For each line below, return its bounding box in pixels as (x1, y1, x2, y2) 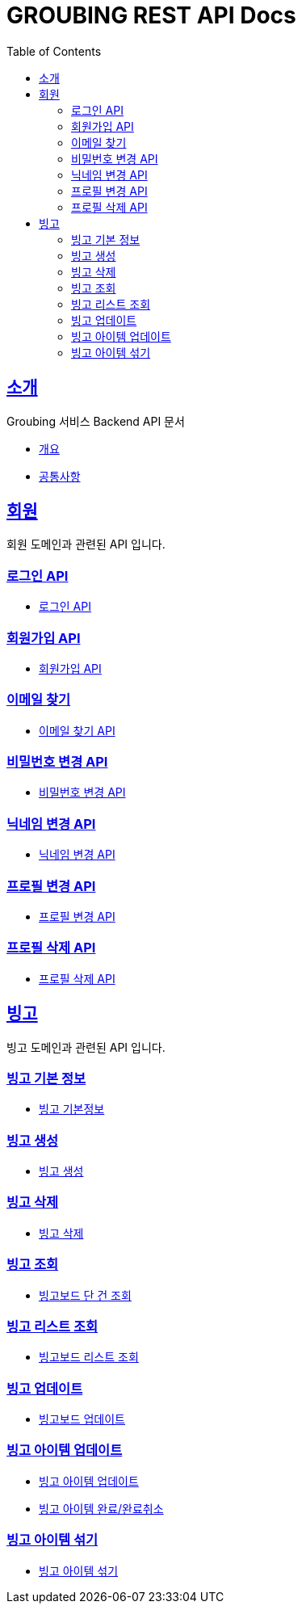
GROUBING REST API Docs (6, 2, 296, 29)
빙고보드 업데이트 (39, 1412, 125, 1427)
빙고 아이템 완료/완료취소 (39, 1501, 164, 1515)
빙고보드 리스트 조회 (39, 1350, 139, 1364)
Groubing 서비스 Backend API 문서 (6, 414, 185, 428)
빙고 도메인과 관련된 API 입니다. (6, 1040, 166, 1054)
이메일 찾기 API (39, 723, 115, 738)
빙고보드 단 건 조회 (39, 1288, 132, 1302)
